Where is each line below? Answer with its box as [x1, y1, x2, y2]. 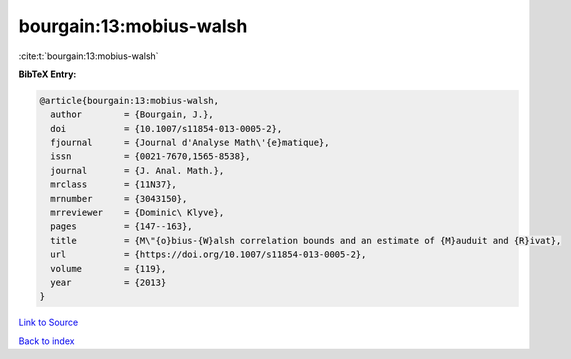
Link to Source [18, 316, 79, 329]
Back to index [18, 335, 75, 347]
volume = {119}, [50, 263, 167, 274]
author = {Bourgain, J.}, [50, 109, 214, 120]
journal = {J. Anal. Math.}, [50, 165, 225, 176]
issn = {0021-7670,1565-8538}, [50, 151, 251, 162]
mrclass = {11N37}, [50, 179, 177, 190]
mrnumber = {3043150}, [50, 193, 188, 204]
